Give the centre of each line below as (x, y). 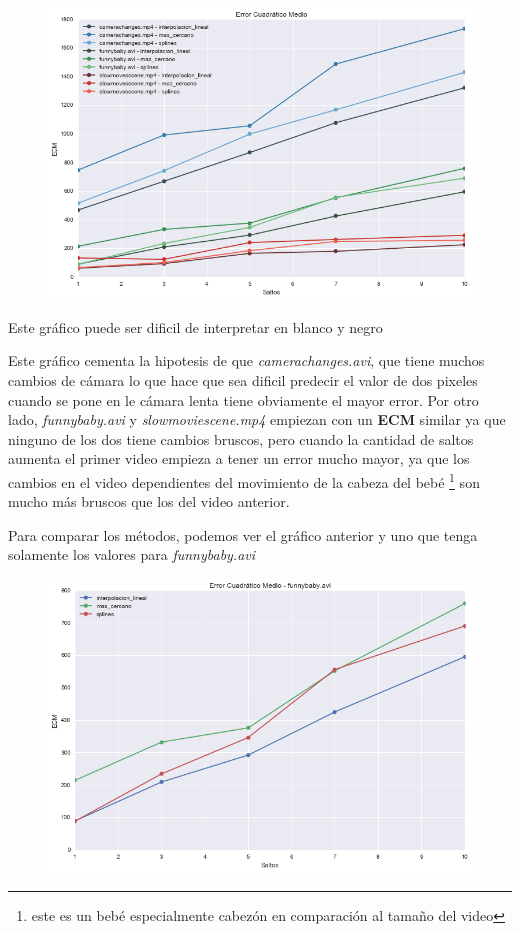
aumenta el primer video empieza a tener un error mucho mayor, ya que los (239, 458)
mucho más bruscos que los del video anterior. (149, 501)
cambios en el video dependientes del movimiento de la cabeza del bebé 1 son (244, 480)
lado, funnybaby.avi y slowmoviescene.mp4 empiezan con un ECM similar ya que (257, 419)
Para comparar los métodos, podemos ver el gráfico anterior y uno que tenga (243, 534)
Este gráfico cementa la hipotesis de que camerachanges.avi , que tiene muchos (246, 360)
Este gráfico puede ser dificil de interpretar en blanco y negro (195, 326)
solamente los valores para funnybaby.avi (132, 554)
